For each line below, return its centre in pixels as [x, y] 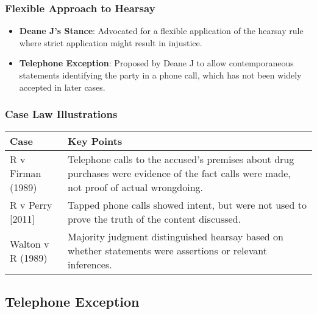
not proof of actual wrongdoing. [135, 187]
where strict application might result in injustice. [111, 42]
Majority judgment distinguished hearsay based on [176, 237]
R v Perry [31, 205]
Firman [26, 173]
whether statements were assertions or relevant [167, 251]
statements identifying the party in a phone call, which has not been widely [160, 75]
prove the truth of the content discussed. [154, 219]
